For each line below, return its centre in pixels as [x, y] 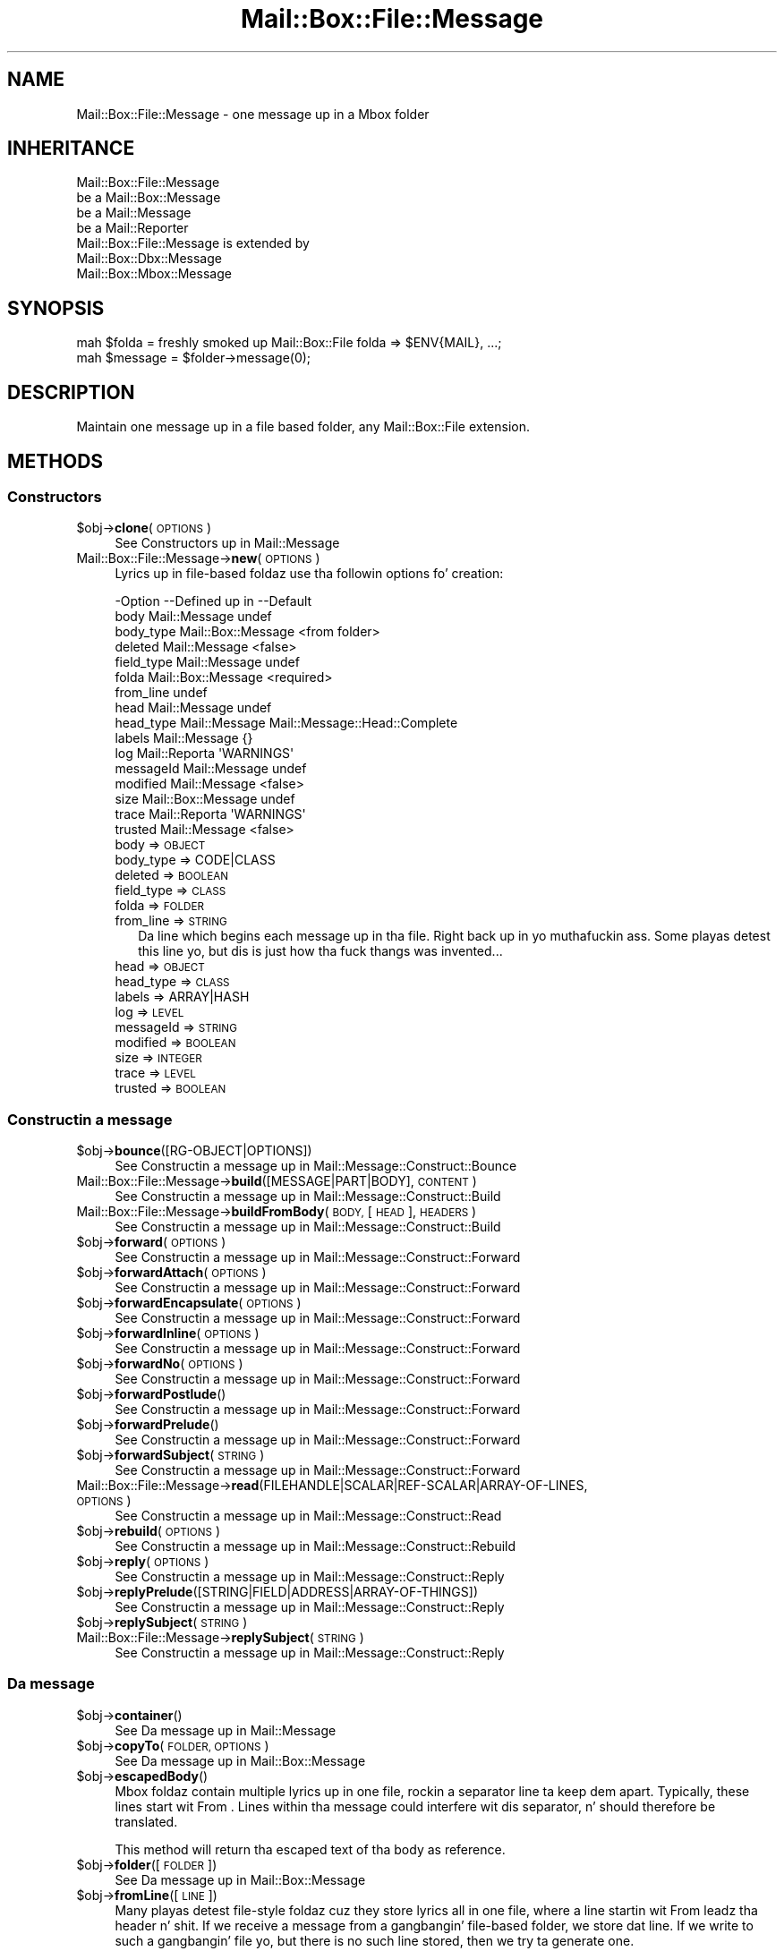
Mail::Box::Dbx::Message [149, 259]
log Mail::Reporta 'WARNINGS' [205, 754]
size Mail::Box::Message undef [205, 799]
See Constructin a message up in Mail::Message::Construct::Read [308, 1516]
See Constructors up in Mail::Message [227, 543]
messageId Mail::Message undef [211, 769]
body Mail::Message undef [193, 617]
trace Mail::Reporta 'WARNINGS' [210, 814]
